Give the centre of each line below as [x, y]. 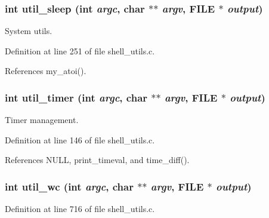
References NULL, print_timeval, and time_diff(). [97, 160]
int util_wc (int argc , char [69, 186]
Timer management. [42, 120]
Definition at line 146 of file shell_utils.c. [80, 139]
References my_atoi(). [46, 71]
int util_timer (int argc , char [76, 97]
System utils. [29, 31]
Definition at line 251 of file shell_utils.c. [80, 50]
